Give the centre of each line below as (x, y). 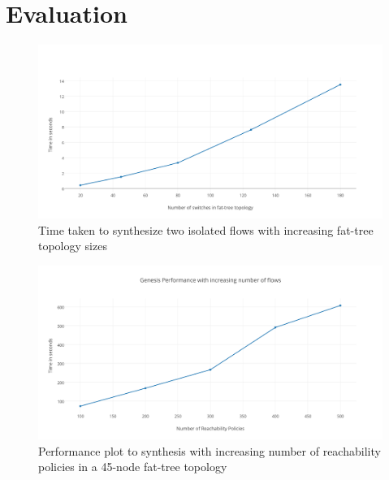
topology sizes (73, 246)
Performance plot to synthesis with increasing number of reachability (210, 450)
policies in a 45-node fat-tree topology (133, 467)
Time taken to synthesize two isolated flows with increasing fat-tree (206, 229)
